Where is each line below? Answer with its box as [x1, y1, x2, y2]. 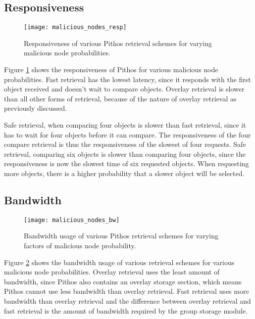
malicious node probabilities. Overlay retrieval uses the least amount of [4, 267, 220, 277]
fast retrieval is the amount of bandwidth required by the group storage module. [4, 305, 248, 316]
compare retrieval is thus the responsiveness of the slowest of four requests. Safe [4, 139, 246, 149]
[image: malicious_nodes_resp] [24, 24, 127, 31]
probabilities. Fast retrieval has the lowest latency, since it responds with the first [4, 74, 251, 84]
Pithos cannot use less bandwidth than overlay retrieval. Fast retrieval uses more [4, 286, 249, 296]
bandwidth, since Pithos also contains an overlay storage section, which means [4, 276, 242, 286]
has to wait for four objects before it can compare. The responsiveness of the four [4, 129, 251, 139]
